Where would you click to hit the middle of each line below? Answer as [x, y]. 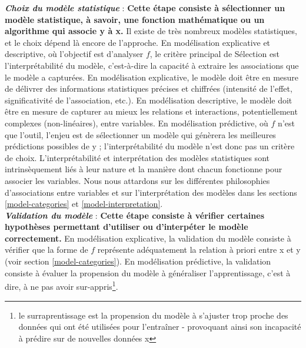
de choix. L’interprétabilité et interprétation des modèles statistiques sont [137, 157]
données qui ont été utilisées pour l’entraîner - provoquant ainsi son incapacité [160, 327]
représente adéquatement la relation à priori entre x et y [199, 250]
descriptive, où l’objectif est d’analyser [74, 54]
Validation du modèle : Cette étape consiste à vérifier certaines [135, 215]
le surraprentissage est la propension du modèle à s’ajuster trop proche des [153, 315]
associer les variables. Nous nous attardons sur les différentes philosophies [137, 180]
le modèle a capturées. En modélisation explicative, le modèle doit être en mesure [152, 77]
